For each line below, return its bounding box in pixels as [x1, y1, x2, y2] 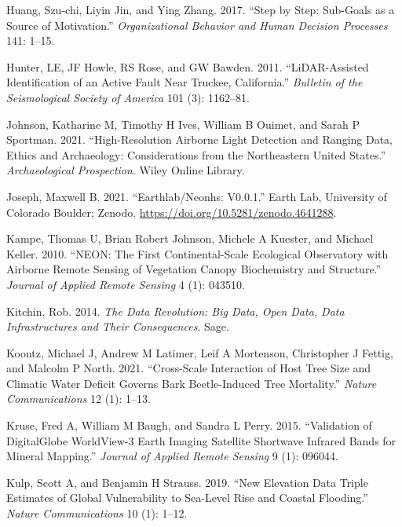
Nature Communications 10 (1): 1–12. [6, 505, 188, 522]
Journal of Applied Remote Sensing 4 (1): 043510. [6, 276, 245, 292]
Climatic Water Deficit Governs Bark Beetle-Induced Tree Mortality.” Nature [6, 375, 377, 391]
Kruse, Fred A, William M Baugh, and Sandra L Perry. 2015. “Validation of [6, 417, 372, 434]
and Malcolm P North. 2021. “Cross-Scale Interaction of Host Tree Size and [6, 360, 371, 376]
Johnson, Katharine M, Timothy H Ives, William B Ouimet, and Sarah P [6, 115, 360, 132]
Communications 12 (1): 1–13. [6, 390, 152, 407]
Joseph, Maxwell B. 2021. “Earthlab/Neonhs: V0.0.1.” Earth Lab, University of [6, 188, 387, 204]
